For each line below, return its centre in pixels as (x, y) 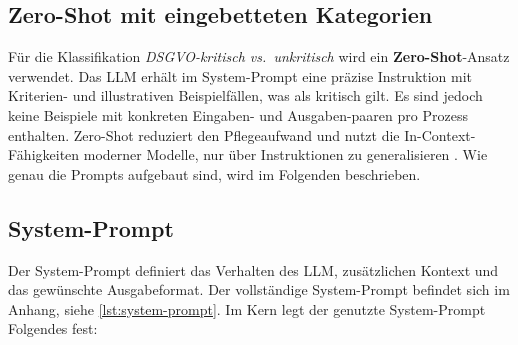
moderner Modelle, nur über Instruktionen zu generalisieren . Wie (285, 154)
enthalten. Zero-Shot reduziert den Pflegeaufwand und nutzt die (204, 134)
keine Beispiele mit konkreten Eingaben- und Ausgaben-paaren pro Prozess (238, 114)
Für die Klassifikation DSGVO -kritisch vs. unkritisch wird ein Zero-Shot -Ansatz (259, 56)
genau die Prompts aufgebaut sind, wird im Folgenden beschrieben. (214, 173)
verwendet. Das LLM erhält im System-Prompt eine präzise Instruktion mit (240, 75)
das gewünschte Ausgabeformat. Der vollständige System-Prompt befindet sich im (259, 289)
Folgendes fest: (53, 328)
